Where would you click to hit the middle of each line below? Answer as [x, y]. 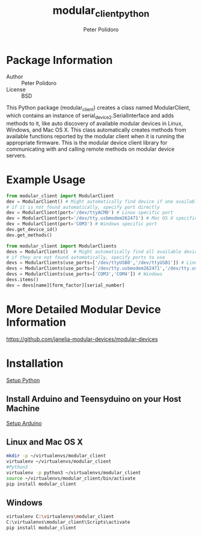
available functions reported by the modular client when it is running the [95, 136]
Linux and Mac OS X [44, 442]
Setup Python [23, 380]
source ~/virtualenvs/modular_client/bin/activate [71, 478]
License [16, 90]
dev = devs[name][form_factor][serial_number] [66, 285]
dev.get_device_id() [32, 230]
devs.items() [23, 280]
